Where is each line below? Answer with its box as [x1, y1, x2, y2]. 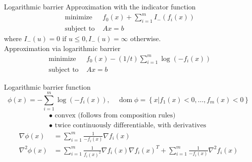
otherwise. [130, 33, 161, 43]
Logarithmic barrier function [4, 81, 91, 92]
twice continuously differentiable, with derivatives [54, 122, 206, 129]
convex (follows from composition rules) [54, 112, 176, 119]
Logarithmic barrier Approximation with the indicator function [4, 1, 196, 11]
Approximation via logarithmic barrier [4, 43, 121, 53]
